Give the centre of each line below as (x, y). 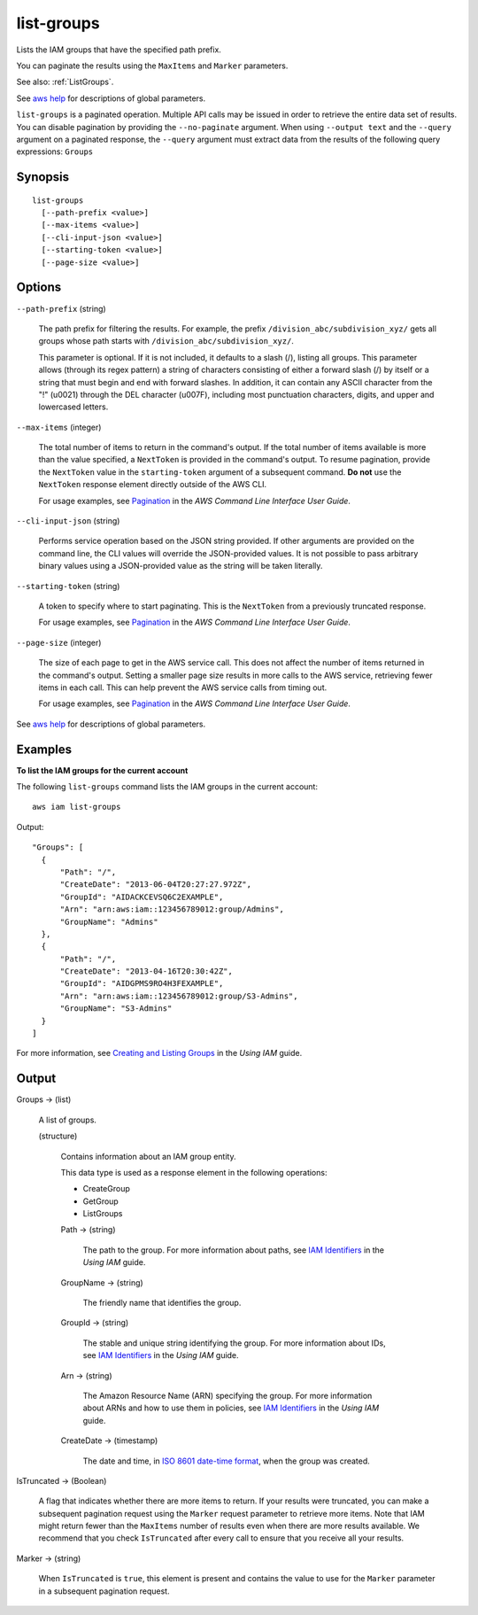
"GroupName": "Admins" (109, 922)
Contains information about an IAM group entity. (148, 1156)
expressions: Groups (55, 151)
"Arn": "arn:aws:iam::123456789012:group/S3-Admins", (179, 996)
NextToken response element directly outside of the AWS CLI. (153, 485)
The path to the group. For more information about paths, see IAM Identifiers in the (234, 1250)
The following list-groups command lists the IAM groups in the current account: (167, 787)
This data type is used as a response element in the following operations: (194, 1172)
